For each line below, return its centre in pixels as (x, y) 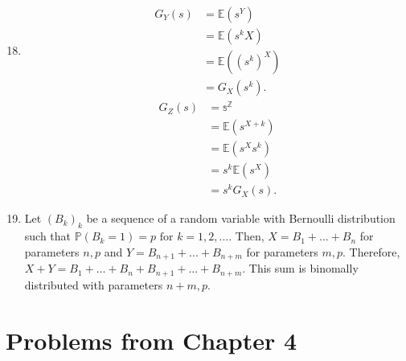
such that (48, 236)
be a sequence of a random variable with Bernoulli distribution (241, 218)
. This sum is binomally (300, 268)
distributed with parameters (94, 284)
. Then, (246, 236)
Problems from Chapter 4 (152, 340)
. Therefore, (371, 251)
